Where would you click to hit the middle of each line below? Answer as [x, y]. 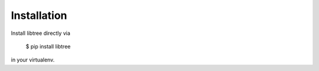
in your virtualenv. [33, 60]
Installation [39, 15]
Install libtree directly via [41, 33]
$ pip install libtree [48, 46]
